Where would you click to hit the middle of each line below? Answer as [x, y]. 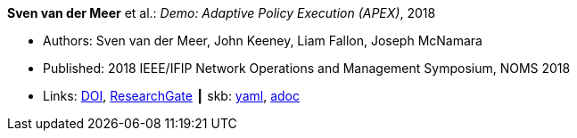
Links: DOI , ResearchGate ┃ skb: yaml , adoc [171, 96]
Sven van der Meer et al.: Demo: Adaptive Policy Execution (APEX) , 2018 [222, 13]
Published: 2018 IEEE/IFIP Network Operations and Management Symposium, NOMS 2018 [307, 68]
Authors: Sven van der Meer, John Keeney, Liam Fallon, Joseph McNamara [263, 41]
